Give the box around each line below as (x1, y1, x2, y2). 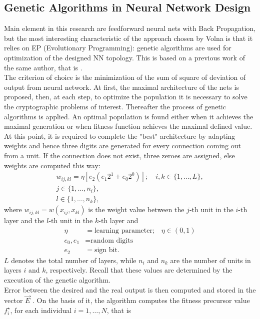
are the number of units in (170, 255, 251, 265)
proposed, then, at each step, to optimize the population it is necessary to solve (4, 91, 247, 102)
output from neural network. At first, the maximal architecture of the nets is (4, 81, 239, 92)
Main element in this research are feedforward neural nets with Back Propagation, (4, 23, 255, 33)
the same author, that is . (4, 62, 82, 72)
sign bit (94, 247, 117, 254)
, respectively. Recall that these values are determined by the (45, 265, 232, 275)
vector (4, 295, 23, 306)
